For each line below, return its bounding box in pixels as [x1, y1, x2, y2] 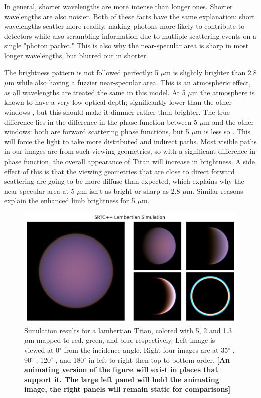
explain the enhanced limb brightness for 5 [4, 195, 135, 206]
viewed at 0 [24, 344, 59, 355]
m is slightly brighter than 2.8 [165, 67, 257, 77]
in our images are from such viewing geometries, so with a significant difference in [4, 146, 256, 156]
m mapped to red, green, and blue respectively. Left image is [28, 335, 215, 345]
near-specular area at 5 [4, 185, 75, 196]
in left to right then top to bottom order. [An [88, 354, 230, 365]
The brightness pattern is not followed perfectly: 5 [4, 67, 159, 77]
